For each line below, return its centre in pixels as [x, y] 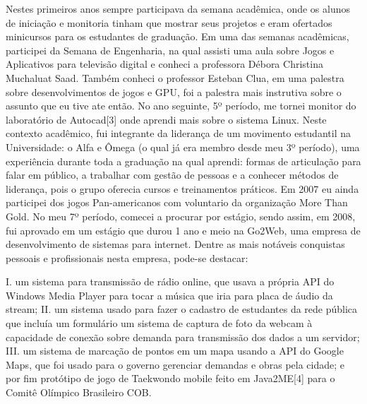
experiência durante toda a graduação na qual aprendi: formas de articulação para [183, 161]
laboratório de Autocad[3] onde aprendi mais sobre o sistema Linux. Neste [166, 119]
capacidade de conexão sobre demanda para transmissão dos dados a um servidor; [183, 337]
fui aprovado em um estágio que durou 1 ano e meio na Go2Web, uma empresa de [183, 230]
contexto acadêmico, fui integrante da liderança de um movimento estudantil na [178, 133]
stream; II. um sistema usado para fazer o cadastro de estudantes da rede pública [182, 309]
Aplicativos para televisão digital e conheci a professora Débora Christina [164, 64]
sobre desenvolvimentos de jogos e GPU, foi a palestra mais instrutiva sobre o [174, 91]
